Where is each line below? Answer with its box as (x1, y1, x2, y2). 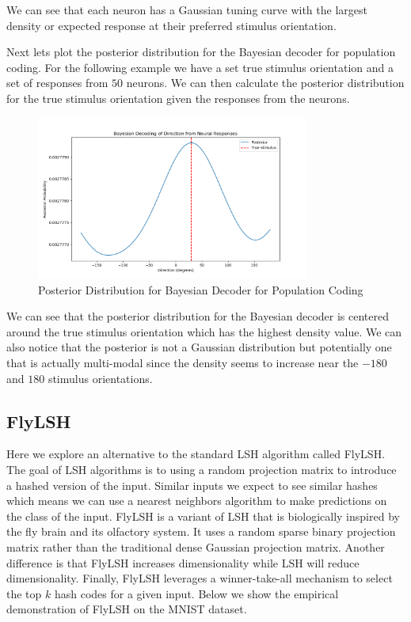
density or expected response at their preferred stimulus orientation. (6, 17, 337, 33)
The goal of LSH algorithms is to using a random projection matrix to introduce (6, 461, 397, 478)
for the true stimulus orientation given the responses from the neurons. (6, 89, 350, 106)
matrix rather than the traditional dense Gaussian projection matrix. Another (6, 538, 385, 555)
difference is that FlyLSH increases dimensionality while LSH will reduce (6, 554, 360, 571)
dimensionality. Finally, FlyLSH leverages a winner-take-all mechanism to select (6, 570, 393, 586)
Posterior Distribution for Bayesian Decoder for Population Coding (38, 281, 363, 298)
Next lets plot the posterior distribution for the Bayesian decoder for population (6, 44, 396, 60)
